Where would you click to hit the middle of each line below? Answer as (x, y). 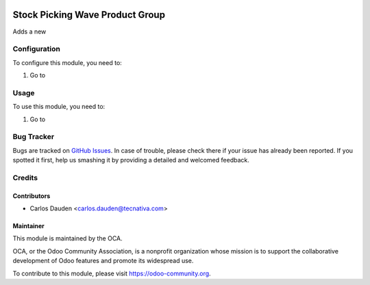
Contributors (32, 196)
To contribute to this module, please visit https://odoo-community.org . (112, 273)
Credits (25, 177)
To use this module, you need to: (59, 107)
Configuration (37, 49)
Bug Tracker (34, 137)
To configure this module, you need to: (67, 62)
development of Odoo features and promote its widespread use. (103, 261)
